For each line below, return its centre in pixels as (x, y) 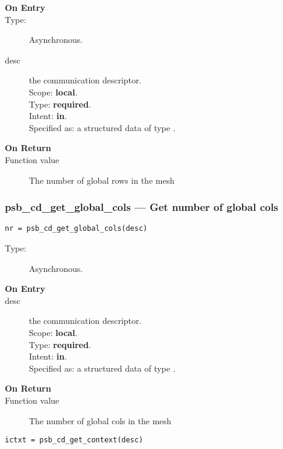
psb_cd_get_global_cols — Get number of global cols (142, 207)
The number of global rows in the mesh (102, 180)
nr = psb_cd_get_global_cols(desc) (76, 229)
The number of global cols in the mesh (100, 420)
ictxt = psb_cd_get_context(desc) (74, 440)
